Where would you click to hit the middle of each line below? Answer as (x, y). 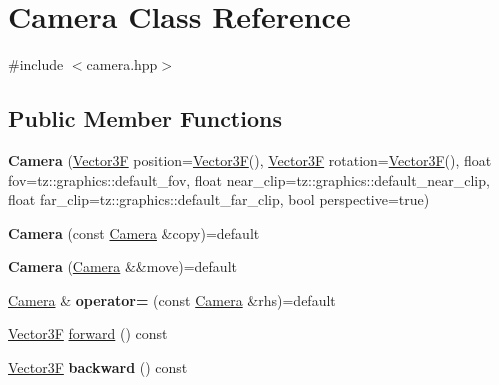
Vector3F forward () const (88, 333)
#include (36, 64)
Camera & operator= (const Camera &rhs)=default (172, 299)
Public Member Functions (145, 118)
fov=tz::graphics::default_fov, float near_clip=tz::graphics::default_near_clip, (249, 179)
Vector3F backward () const (98, 367)
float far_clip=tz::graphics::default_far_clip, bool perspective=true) (219, 199)
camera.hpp (122, 64)
